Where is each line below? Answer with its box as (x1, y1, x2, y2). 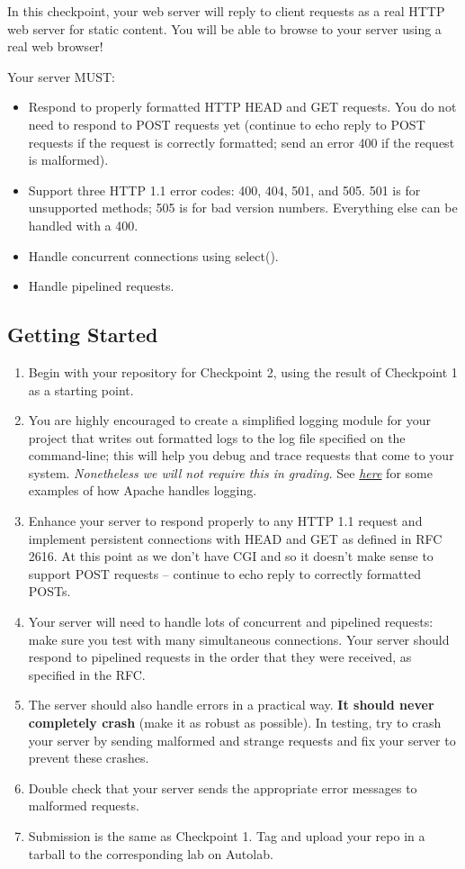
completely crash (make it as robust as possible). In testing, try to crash (28, 713, 442, 732)
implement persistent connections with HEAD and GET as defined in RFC (28, 529, 443, 548)
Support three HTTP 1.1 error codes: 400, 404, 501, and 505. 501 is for (28, 180, 421, 199)
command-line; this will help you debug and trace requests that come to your (28, 446, 454, 465)
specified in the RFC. (28, 665, 146, 683)
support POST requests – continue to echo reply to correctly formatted (28, 564, 422, 583)
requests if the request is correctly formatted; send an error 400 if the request (28, 132, 455, 151)
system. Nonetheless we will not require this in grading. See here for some (28, 463, 433, 482)
